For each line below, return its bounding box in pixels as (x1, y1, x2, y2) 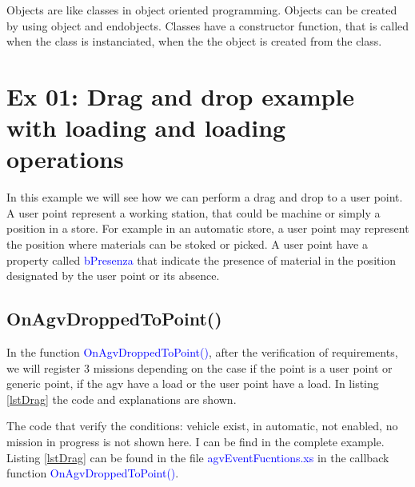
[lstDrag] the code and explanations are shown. (6, 390, 237, 407)
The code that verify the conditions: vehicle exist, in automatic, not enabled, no (6, 417, 398, 434)
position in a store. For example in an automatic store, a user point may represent (6, 220, 409, 237)
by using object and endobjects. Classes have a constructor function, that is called (6, 17, 409, 34)
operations (6, 142, 124, 175)
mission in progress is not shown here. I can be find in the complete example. (6, 433, 385, 450)
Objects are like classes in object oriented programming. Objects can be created (6, 2, 397, 18)
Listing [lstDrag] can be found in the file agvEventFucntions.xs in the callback (6, 449, 389, 465)
